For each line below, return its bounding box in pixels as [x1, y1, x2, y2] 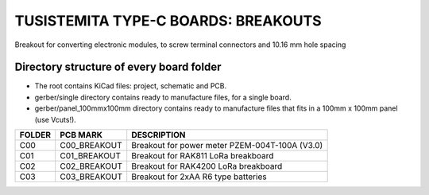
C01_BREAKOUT [60, 150, 121, 162]
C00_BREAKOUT [60, 140, 122, 151]
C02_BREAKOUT [60, 161, 123, 172]
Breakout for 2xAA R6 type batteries [131, 171, 267, 182]
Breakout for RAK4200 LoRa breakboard [131, 161, 283, 172]
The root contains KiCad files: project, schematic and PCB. [34, 81, 226, 91]
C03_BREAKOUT [60, 171, 123, 182]
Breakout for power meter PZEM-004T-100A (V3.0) [131, 140, 323, 151]
